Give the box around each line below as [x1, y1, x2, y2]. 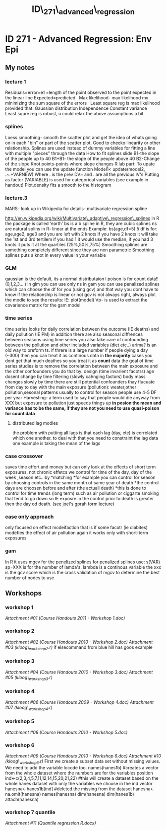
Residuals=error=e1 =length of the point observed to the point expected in [5, 89, 157, 95]
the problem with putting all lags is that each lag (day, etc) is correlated [12, 430, 158, 436]
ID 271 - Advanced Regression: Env [5, 33, 152, 44]
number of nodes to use [5, 575, 55, 581]
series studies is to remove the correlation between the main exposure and [5, 363, 158, 369]
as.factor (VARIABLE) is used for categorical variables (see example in [5, 176, 149, 182]
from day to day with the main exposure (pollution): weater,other [5, 384, 137, 390]
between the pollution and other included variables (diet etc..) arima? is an [5, 342, 157, 348]
